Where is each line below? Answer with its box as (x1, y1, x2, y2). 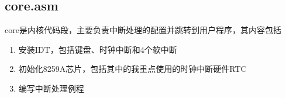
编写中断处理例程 (18, 82, 84, 94)
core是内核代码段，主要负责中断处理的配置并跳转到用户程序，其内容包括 (5, 24, 281, 36)
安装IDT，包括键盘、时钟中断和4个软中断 (18, 43, 177, 55)
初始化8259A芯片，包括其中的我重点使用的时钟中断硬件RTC (18, 63, 247, 75)
